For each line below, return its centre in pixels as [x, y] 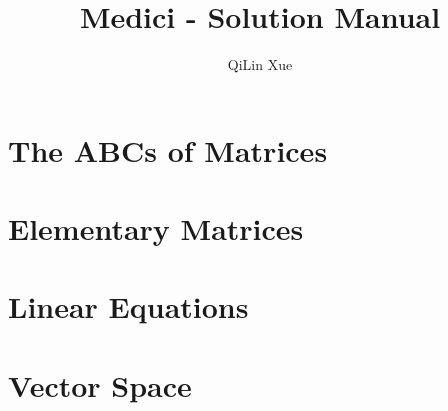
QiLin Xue [260, 64]
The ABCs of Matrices [168, 149]
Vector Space [100, 384]
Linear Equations [128, 306]
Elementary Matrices [156, 228]
